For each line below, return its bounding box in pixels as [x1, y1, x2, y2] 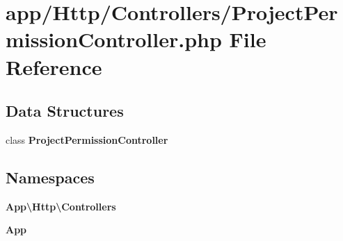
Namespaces [6, 166, 95, 188]
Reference [6, 52, 102, 81]
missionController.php [6, 25, 222, 53]
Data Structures [6, 100, 124, 122]
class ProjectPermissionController [6, 132, 168, 147]
